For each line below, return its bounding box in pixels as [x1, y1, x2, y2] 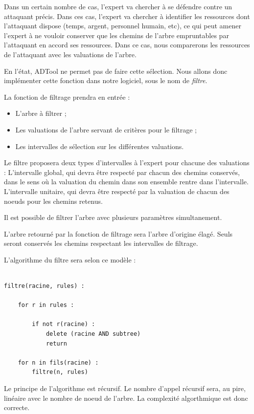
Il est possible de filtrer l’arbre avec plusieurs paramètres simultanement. [4, 212, 222, 222]
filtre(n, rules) [32, 369, 88, 376]
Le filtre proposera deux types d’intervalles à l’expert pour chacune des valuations [4, 157, 250, 168]
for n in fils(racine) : [18, 359, 99, 366]
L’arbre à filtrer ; [15, 108, 67, 118]
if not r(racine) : [32, 321, 95, 328]
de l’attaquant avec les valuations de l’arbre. [4, 49, 137, 59]
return [46, 340, 67, 347]
